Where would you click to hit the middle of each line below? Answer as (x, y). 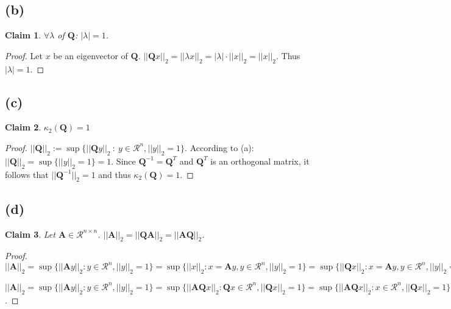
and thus (115, 174)
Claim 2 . (23, 127)
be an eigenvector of (91, 55)
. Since (123, 161)
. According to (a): (219, 147)
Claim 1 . (23, 35)
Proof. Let (24, 55)
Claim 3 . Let (30, 234)
